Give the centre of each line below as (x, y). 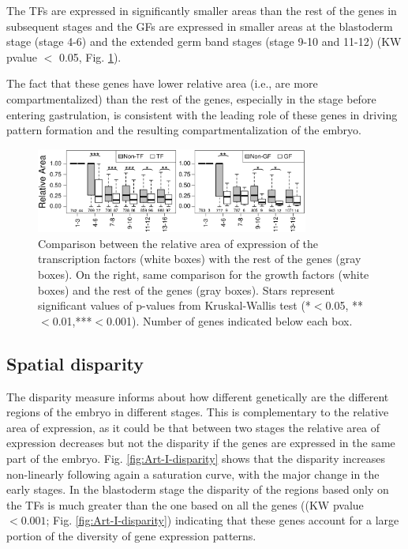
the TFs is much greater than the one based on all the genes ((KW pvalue (185, 504)
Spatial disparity (75, 363)
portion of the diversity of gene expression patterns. (131, 535)
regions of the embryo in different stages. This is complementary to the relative (198, 412)
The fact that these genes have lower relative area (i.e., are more (162, 83)
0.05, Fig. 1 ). (90, 56)
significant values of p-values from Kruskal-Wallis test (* (174, 305)
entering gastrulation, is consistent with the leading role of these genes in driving (202, 114)
